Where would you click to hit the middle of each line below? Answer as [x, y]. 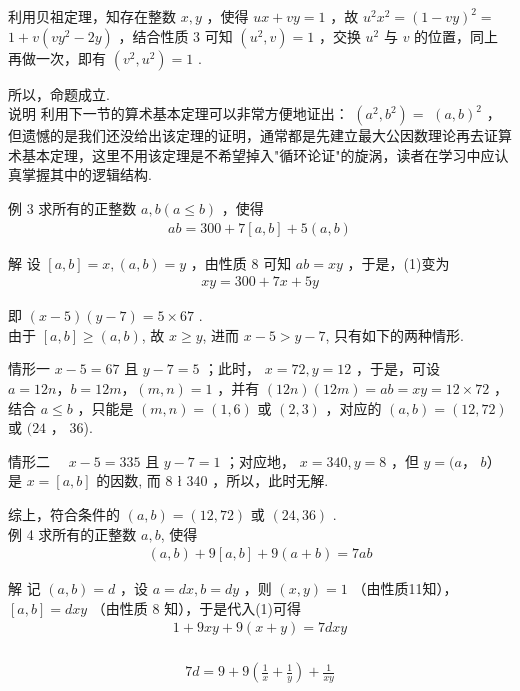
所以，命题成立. [59, 93]
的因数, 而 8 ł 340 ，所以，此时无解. [212, 480]
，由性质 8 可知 [241, 262]
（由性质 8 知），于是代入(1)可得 [196, 607]
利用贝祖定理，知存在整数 [92, 16]
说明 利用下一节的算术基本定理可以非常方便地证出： [178, 113]
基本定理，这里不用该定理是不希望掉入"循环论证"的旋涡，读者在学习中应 [258, 154]
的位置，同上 [456, 35]
